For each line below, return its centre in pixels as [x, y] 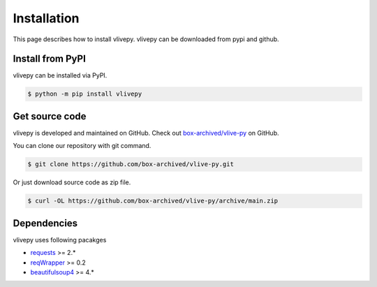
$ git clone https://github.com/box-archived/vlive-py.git [131, 164]
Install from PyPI [50, 59]
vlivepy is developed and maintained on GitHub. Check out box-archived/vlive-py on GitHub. [146, 133]
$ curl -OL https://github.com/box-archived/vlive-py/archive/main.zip [153, 201]
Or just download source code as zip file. [72, 182]
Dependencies [45, 223]
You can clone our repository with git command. [82, 146]
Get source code [50, 116]
